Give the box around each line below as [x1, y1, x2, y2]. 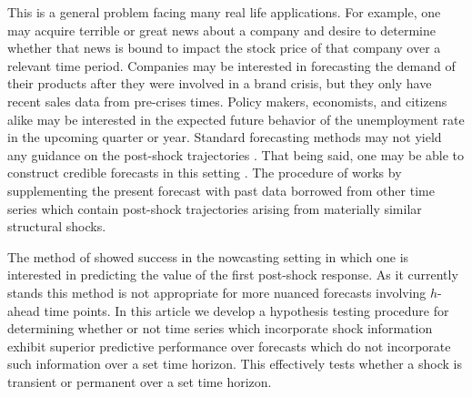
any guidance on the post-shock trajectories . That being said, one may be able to [7, 145, 465, 164]
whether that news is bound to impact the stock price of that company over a [7, 38, 441, 57]
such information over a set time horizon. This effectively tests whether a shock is [7, 354, 462, 373]
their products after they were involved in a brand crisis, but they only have [7, 74, 432, 93]
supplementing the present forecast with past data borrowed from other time [7, 180, 435, 199]
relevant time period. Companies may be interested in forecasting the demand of [7, 56, 456, 75]
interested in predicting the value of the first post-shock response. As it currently [7, 265, 458, 284]
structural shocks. [7, 217, 106, 236]
